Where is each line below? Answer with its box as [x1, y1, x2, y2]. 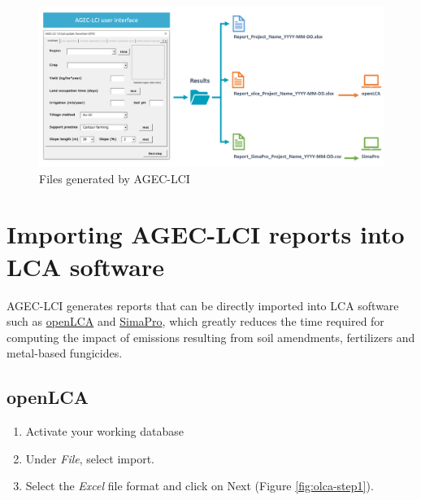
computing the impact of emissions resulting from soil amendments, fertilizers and [7, 328, 415, 345]
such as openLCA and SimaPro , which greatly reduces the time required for [7, 313, 384, 330]
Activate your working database [25, 423, 184, 440]
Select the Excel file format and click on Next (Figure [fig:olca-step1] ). [25, 477, 374, 494]
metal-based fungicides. [7, 344, 123, 362]
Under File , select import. [25, 450, 154, 467]
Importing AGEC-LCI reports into [7, 217, 405, 251]
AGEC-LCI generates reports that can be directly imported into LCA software [7, 296, 399, 314]
